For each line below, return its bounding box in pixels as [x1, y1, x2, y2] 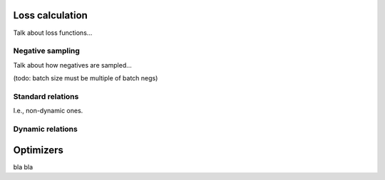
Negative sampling [13, 46, 80, 56]
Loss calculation [13, 9, 88, 21]
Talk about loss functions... [13, 28, 93, 37]
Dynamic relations [13, 124, 78, 134]
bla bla [13, 162, 34, 171]
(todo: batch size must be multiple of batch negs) [13, 74, 158, 83]
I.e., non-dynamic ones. [13, 107, 83, 115]
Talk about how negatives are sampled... [13, 60, 132, 69]
